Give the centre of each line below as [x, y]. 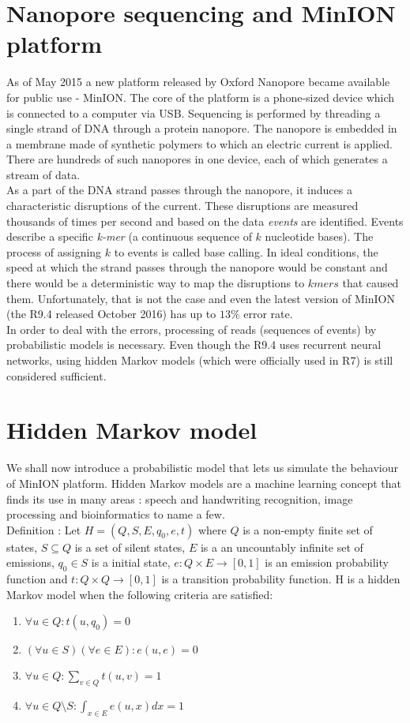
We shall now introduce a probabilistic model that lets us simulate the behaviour [202, 468]
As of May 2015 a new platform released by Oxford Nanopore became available [198, 82]
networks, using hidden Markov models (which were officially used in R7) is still [200, 360]
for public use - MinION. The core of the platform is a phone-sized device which [201, 97]
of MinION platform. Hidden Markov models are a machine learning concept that [204, 483]
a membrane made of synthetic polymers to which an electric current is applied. [199, 143]
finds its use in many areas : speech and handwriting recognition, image [180, 498]
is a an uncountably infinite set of [282, 547]
